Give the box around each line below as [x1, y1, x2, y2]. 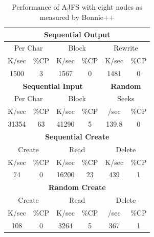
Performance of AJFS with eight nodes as [12, 2, 143, 12]
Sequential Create [45, 131, 109, 141]
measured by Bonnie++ [39, 11, 115, 22]
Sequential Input [23, 80, 83, 91]
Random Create [48, 182, 106, 193]
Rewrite [114, 42, 138, 53]
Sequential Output [43, 29, 111, 40]
